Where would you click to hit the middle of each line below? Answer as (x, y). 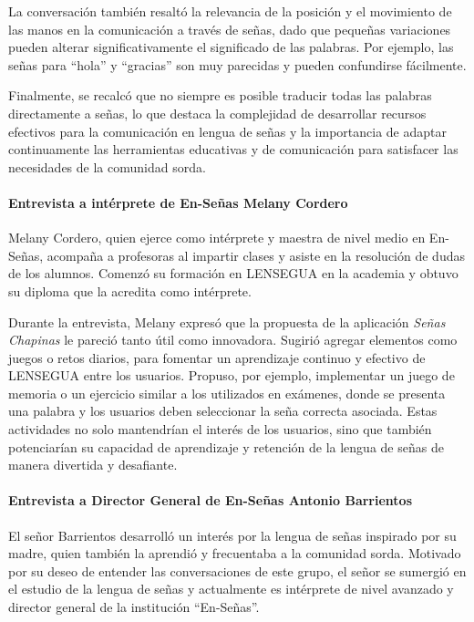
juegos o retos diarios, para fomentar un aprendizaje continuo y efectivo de (217, 357)
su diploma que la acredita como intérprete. (130, 290)
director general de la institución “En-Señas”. (134, 607)
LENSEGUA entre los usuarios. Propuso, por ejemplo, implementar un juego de (232, 375)
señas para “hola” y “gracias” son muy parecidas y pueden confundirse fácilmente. (237, 64)
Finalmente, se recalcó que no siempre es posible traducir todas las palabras (220, 95)
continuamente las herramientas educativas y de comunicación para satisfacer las (233, 149)
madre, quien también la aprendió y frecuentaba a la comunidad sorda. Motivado (235, 553)
